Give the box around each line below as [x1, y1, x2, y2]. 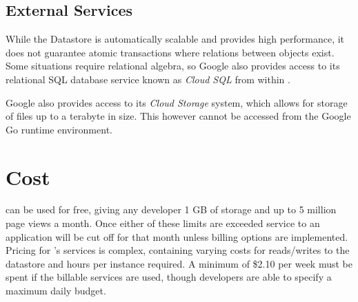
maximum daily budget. [6, 283, 106, 298]
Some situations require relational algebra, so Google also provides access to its [6, 58, 340, 73]
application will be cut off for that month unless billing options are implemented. [6, 229, 348, 244]
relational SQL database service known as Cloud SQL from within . [6, 72, 290, 86]
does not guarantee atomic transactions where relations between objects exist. [6, 45, 335, 59]
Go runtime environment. [6, 122, 112, 136]
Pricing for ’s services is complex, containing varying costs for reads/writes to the [6, 243, 350, 257]
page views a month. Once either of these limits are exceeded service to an [6, 216, 320, 230]
